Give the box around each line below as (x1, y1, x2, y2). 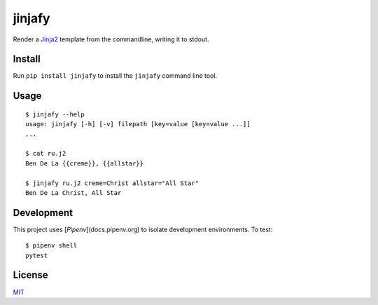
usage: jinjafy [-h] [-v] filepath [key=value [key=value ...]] (25, 120, 251, 128)
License (13, 269, 48, 281)
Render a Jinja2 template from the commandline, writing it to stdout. (13, 35, 209, 43)
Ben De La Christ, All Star (25, 189, 122, 196)
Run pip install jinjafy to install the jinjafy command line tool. (13, 72, 217, 80)
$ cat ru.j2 (25, 149, 66, 158)
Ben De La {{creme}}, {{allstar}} (25, 159, 143, 168)
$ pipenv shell (25, 242, 78, 250)
